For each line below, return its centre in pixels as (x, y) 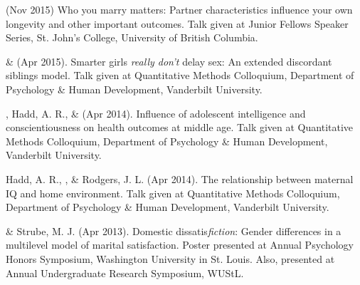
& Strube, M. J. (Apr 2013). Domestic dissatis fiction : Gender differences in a (174, 230)
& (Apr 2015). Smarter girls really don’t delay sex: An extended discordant (169, 61)
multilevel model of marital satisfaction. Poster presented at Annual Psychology (180, 245)
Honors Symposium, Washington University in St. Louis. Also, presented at (170, 258)
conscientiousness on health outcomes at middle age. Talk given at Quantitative (180, 127)
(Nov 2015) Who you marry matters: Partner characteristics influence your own (179, 9)
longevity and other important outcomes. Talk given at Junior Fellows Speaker (177, 23)
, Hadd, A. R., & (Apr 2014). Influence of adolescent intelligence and (156, 113)
